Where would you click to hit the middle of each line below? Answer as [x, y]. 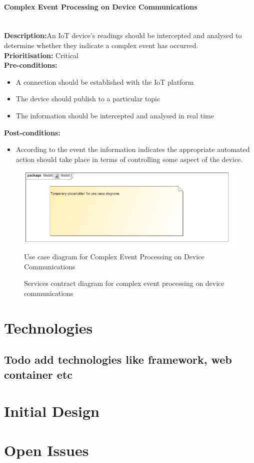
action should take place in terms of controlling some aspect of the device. [129, 159]
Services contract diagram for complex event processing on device [124, 283]
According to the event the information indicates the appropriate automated [133, 149]
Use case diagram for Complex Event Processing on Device [114, 256]
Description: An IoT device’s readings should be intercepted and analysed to [123, 35]
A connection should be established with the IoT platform [105, 82]
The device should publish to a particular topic [88, 99]
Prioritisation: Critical [41, 55]
